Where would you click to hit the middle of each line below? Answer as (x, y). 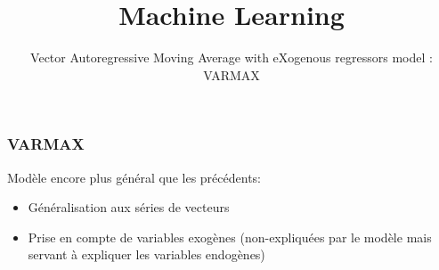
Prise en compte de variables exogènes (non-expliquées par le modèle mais (230, 237)
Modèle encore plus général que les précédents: (134, 177)
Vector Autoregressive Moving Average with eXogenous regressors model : (232, 57)
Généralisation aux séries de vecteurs (129, 207)
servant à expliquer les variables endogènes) (146, 254)
